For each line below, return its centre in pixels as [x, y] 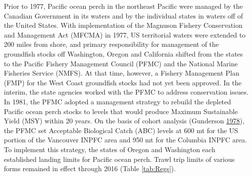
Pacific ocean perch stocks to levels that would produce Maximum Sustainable [121, 111]
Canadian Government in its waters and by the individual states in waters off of [124, 15]
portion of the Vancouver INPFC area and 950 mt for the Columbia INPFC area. [126, 140]
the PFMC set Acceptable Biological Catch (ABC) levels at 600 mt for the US [121, 130]
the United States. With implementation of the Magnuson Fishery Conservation [123, 25]
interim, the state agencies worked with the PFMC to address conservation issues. [126, 92]
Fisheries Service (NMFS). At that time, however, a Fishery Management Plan [122, 73]
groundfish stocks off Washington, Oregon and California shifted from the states [124, 53]
